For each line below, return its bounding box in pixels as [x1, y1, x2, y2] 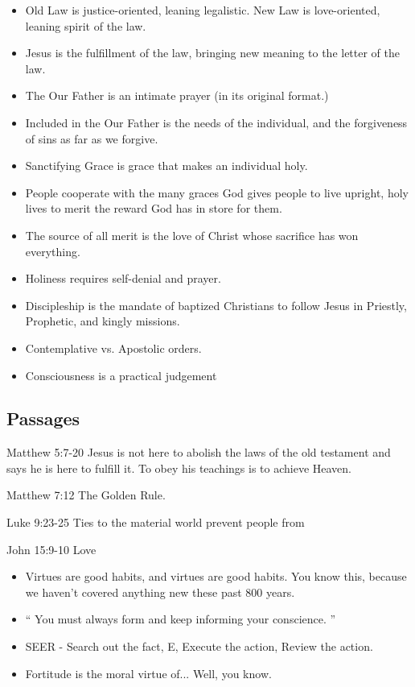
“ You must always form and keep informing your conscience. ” [25, 610, 336, 627]
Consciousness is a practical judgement [25, 366, 217, 383]
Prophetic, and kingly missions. [25, 312, 180, 329]
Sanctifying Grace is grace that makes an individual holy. [25, 157, 308, 174]
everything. [25, 242, 80, 259]
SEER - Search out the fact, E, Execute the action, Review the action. [25, 638, 373, 655]
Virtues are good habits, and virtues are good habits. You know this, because [25, 568, 407, 585]
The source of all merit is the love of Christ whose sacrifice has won [25, 226, 359, 243]
